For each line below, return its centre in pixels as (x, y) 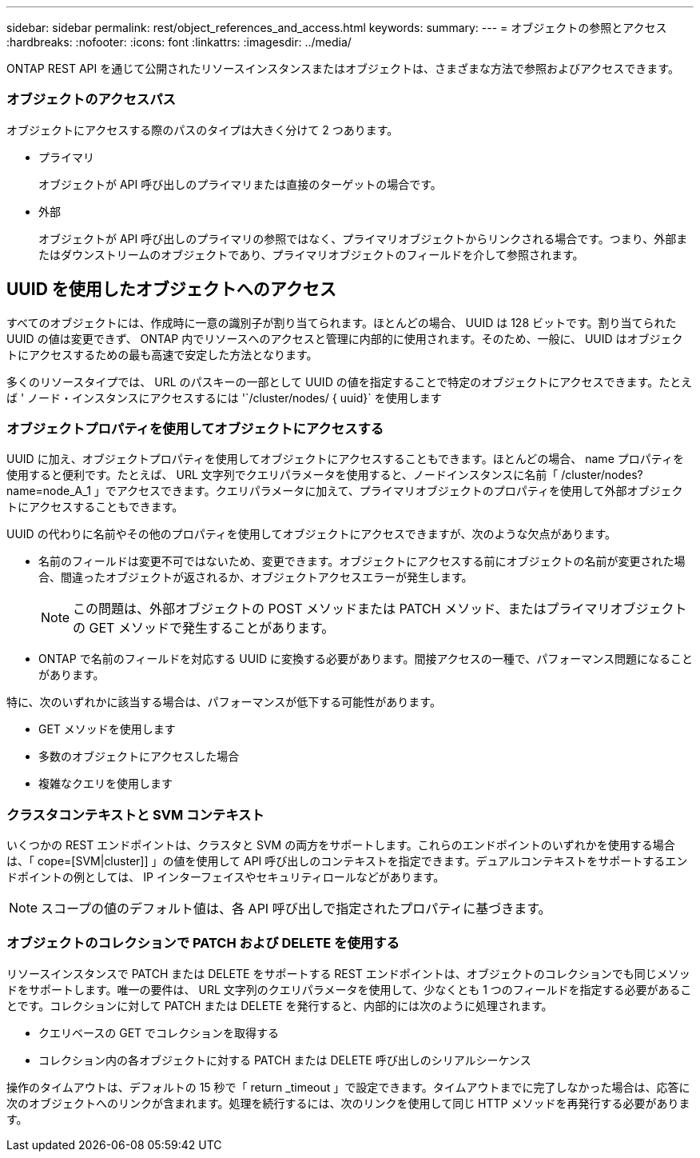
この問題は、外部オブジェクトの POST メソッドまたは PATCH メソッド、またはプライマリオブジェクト (380, 609)
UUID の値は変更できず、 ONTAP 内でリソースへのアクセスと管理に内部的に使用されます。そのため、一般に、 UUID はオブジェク (345, 338)
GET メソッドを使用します (107, 729)
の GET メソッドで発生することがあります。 (204, 628)
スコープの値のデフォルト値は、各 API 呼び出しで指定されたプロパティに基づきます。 (296, 909)
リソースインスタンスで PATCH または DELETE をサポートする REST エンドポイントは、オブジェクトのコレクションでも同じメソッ (348, 973)
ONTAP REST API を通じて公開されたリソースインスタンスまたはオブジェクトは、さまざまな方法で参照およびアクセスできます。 (343, 68)
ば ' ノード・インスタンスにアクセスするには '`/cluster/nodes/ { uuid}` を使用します (224, 397)
